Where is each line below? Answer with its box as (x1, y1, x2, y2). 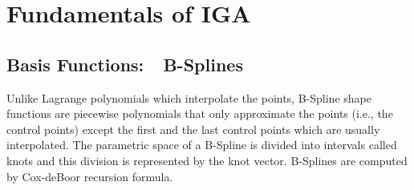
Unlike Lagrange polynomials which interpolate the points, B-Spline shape (6, 89, 371, 106)
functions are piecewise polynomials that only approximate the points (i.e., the (6, 105, 393, 122)
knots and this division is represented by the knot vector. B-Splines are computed (6, 152, 408, 168)
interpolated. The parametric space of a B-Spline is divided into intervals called (6, 136, 397, 153)
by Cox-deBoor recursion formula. (6, 168, 173, 184)
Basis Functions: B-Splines (6, 51, 243, 76)
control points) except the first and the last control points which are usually (6, 120, 380, 137)
